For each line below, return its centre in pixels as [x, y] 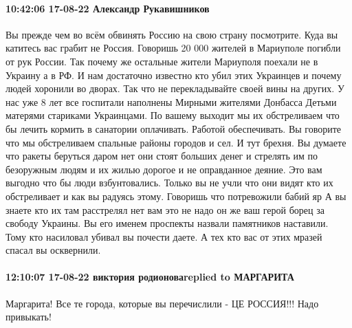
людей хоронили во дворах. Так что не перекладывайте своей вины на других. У [175, 88]
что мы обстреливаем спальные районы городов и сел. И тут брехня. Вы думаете [176, 142]
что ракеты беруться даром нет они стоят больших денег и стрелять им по [162, 156]
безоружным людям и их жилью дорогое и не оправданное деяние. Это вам [164, 169]
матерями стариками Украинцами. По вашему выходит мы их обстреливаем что [173, 115]
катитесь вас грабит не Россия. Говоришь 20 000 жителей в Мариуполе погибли [173, 48]
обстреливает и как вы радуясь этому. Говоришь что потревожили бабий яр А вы [176, 196]
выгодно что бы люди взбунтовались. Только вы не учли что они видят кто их [169, 183]
